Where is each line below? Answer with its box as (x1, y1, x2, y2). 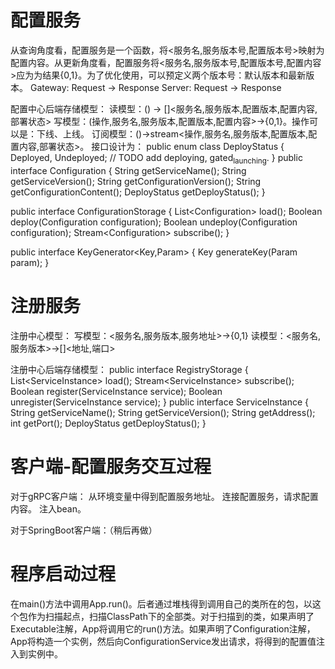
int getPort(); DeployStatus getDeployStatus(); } (10, 417, 207, 429)
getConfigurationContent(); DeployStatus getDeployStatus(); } (10, 186, 266, 198)
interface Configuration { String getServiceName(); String (10, 164, 247, 176)
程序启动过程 (10, 562, 117, 585)
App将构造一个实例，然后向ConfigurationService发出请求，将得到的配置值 (10, 635, 317, 647)
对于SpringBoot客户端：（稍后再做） (10, 524, 158, 536)
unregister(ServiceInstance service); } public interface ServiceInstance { (10, 396, 310, 408)
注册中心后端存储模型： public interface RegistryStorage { (10, 363, 249, 375)
